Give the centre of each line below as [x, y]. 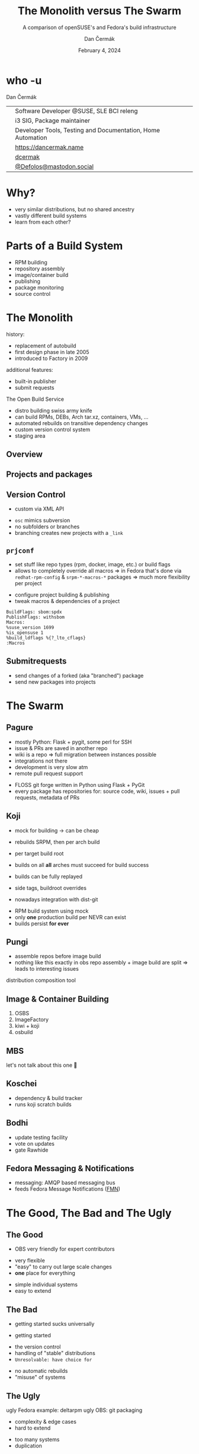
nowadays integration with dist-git [56, 899]
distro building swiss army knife [53, 410]
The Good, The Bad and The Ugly [89, 1213]
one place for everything [45, 1273]
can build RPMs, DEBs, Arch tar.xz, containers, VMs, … [81, 417]
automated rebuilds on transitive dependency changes [81, 423]
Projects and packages [49, 475]
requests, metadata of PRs [47, 797]
